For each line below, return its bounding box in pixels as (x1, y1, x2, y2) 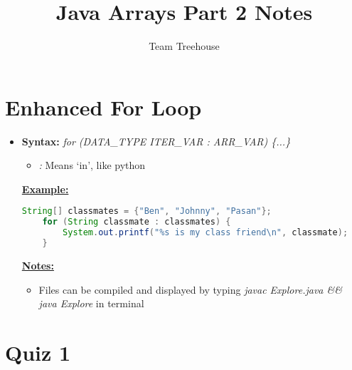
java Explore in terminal (38, 296, 144, 311)
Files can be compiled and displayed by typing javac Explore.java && (38, 282, 342, 297)
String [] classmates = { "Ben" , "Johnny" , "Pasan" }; (21, 206, 272, 217)
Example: (21, 181, 69, 196)
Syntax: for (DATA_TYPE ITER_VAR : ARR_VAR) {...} (21, 133, 291, 148)
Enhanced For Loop (5, 92, 202, 121)
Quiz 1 (5, 337, 71, 366)
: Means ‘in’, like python (38, 158, 146, 173)
